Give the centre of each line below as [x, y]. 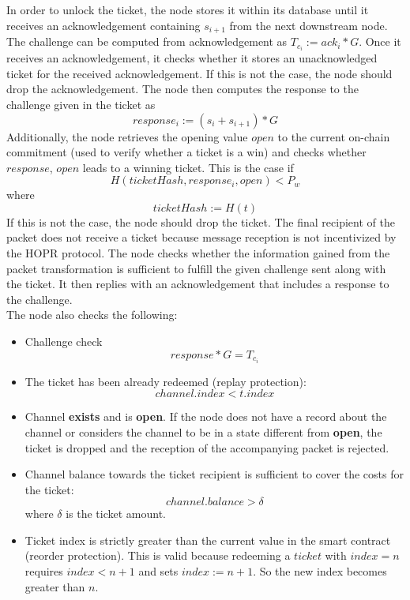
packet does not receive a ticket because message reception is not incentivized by [201, 237]
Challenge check [64, 341]
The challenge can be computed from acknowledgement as [147, 41]
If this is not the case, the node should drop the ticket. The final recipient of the [201, 221]
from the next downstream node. [308, 25]
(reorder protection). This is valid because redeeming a [158, 555]
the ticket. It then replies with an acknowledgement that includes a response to [198, 284]
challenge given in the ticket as [81, 104]
